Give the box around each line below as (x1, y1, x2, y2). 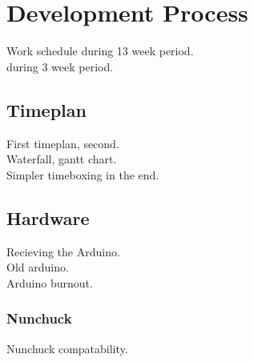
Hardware (6, 205, 90, 230)
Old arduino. (6, 259, 69, 276)
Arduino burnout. (6, 274, 93, 291)
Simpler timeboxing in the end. (6, 166, 159, 183)
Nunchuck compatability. (6, 340, 128, 356)
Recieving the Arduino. (6, 243, 120, 259)
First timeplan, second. (6, 135, 119, 151)
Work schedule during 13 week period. (6, 42, 194, 59)
